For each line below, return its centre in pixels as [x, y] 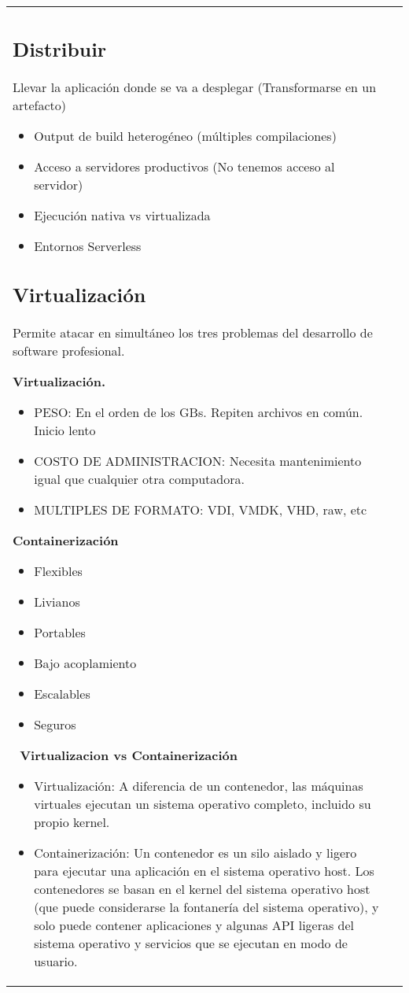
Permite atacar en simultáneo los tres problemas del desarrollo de [193, 332]
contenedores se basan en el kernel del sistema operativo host [202, 889]
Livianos [57, 602]
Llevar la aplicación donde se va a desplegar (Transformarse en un [195, 87]
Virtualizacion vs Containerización [129, 755]
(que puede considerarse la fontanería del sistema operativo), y [206, 907]
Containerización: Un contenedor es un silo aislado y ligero [195, 853]
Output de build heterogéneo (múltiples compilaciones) [185, 135]
